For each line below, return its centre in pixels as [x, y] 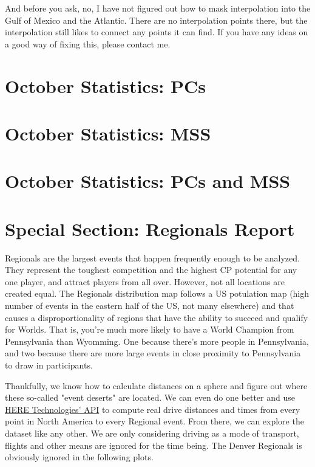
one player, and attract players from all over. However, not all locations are [145, 281]
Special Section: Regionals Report [150, 228]
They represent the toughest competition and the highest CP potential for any [151, 270]
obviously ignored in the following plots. [79, 457]
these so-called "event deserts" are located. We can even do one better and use [150, 397]
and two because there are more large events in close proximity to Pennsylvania [153, 353]
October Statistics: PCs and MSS [148, 181]
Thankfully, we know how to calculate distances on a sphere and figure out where [156, 385]
